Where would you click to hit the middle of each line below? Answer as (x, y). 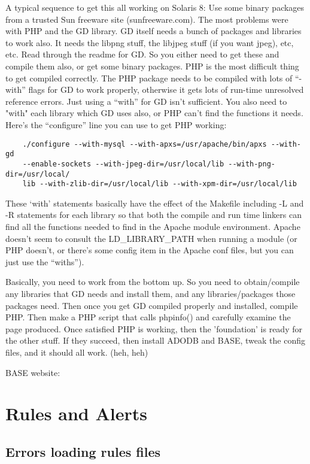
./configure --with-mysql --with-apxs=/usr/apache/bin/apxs (145, 144)
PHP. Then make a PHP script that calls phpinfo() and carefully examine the (148, 317)
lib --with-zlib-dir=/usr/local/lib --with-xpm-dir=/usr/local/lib (159, 184)
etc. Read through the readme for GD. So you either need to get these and (142, 54)
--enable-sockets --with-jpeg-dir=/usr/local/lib (123, 164)
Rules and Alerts (76, 413)
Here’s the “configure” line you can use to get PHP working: (116, 124)
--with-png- (252, 164)
